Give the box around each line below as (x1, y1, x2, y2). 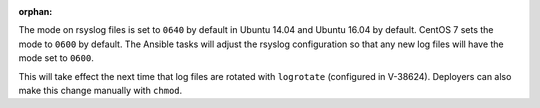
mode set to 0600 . (18, 52, 94, 64)
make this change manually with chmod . (18, 84, 183, 96)
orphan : (18, 6, 53, 17)
